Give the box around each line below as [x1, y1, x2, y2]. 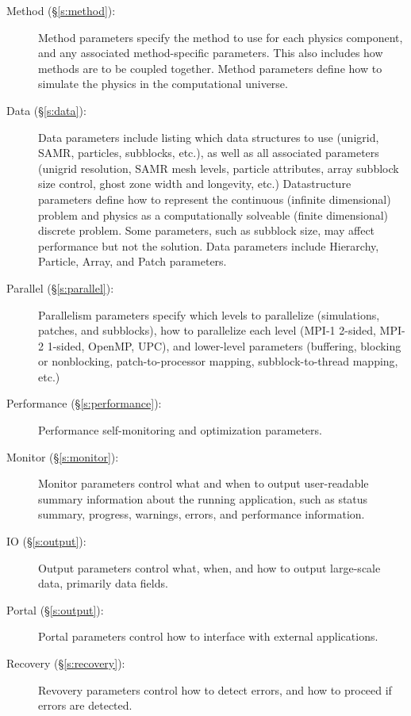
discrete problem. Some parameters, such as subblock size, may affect [38, 222, 375, 239]
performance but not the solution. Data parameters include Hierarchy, [38, 237, 379, 254]
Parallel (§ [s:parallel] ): [6, 279, 114, 296]
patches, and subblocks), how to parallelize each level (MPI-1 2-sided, [38, 322, 376, 339]
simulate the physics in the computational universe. [38, 75, 288, 92]
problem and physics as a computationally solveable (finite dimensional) [38, 206, 389, 223]
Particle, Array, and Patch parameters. [38, 253, 227, 270]
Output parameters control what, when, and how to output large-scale [38, 559, 381, 576]
